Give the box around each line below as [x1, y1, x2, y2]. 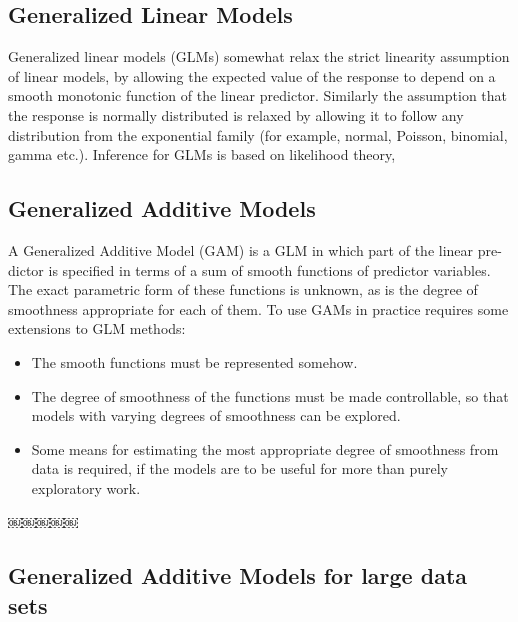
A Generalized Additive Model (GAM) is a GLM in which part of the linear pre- [8, 239, 502, 260]
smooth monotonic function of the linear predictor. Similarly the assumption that [8, 85, 507, 106]
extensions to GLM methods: [8, 318, 186, 339]
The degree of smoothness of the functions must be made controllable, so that [31, 385, 509, 406]
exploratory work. [31, 477, 141, 498]
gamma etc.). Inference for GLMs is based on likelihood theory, [8, 144, 396, 165]
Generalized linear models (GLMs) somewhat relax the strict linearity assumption [8, 46, 510, 67]
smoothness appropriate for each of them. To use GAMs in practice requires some [8, 298, 509, 319]
